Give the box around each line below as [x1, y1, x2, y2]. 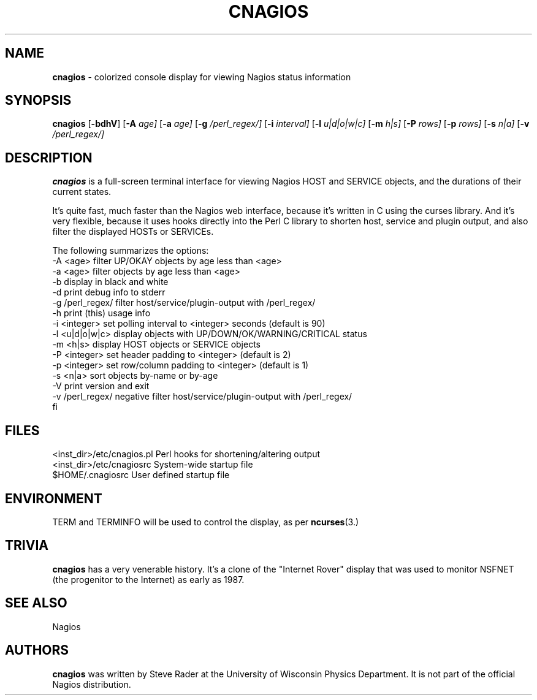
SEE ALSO [5, 595, 67, 611]
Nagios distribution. [52, 679, 131, 690]
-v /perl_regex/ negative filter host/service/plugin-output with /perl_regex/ [52, 391, 352, 402]
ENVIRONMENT [5, 490, 102, 506]
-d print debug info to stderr [52, 287, 166, 298]
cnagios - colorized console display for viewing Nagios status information [52, 71, 351, 82]
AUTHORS [5, 642, 69, 658]
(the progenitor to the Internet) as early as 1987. [52, 574, 245, 585]
